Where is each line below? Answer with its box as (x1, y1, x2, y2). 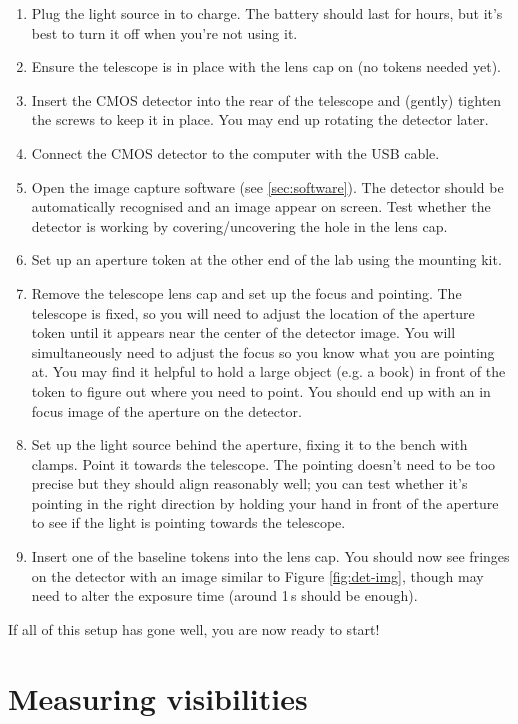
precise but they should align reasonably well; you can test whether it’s (31, 473, 468, 494)
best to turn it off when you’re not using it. (31, 22, 298, 43)
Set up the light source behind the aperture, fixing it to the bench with (31, 434, 468, 455)
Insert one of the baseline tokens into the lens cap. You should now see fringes (31, 546, 510, 567)
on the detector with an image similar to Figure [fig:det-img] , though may (31, 565, 484, 586)
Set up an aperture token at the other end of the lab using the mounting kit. (31, 249, 502, 270)
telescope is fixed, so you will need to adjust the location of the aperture (31, 302, 475, 323)
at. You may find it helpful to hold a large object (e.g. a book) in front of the (31, 361, 506, 382)
